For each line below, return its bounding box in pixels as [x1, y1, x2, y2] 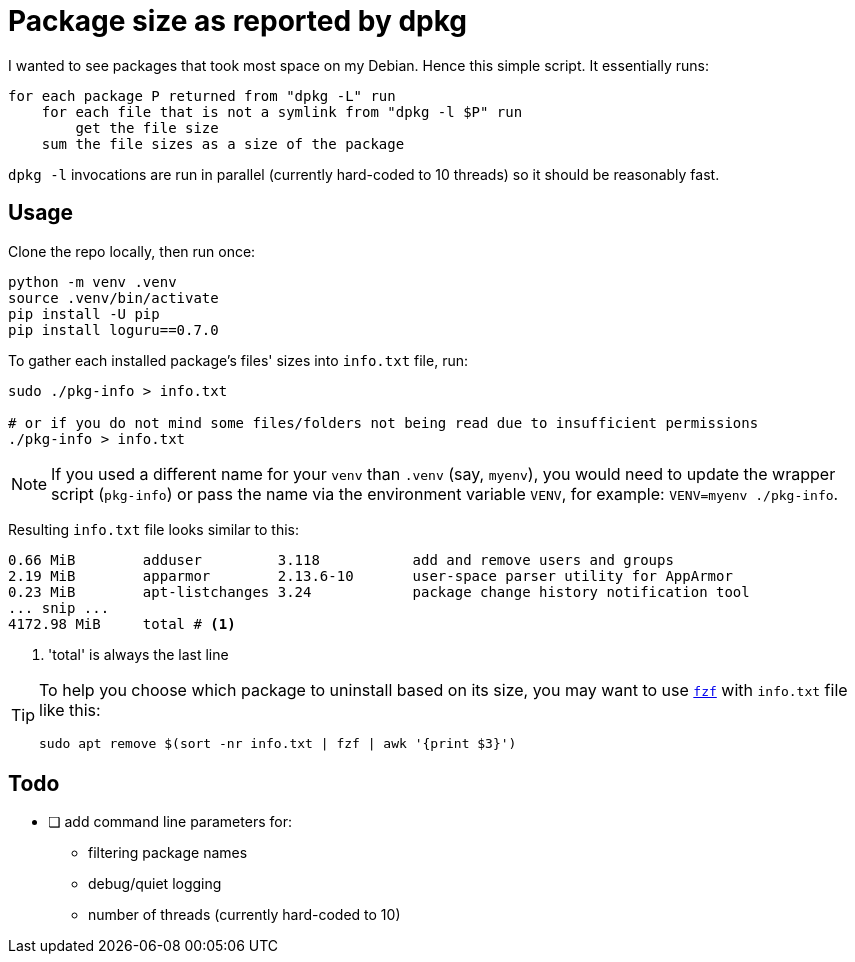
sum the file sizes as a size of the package [41, 135, 405, 152]
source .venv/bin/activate [8, 289, 219, 306]
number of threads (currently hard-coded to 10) [88, 906, 401, 924]
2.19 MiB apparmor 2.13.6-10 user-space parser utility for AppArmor [8, 567, 733, 584]
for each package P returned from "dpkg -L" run [8, 87, 396, 104]
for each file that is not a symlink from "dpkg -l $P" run [41, 103, 523, 120]
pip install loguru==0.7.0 [8, 321, 219, 338]
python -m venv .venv [8, 273, 177, 290]
